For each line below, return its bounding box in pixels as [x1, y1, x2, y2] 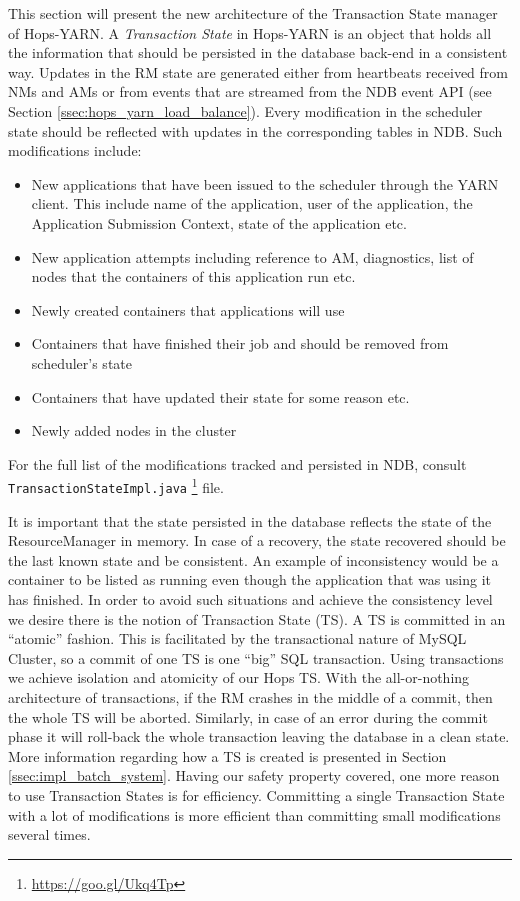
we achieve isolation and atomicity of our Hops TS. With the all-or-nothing [8, 667, 470, 688]
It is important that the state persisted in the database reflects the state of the [8, 510, 492, 531]
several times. [8, 824, 91, 845]
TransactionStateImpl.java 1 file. [8, 474, 224, 497]
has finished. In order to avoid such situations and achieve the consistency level [8, 588, 493, 609]
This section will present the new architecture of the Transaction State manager [8, 3, 498, 23]
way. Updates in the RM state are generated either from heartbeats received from [8, 61, 508, 82]
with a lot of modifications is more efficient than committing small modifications [8, 804, 501, 825]
